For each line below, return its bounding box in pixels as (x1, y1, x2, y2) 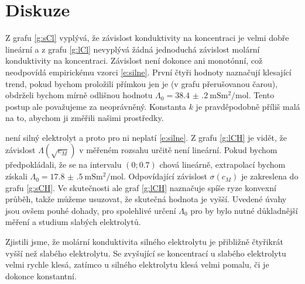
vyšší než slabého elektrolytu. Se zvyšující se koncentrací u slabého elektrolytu (5, 247, 286, 259)
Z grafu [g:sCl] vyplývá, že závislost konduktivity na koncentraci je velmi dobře (5, 32, 289, 44)
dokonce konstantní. (5, 269, 77, 282)
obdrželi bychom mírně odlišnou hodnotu (5, 89, 153, 101)
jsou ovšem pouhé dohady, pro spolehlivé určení (5, 204, 176, 216)
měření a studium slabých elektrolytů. (5, 216, 141, 228)
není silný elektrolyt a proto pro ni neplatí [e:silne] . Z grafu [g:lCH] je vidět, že (5, 131, 287, 143)
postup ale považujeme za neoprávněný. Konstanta (5, 100, 186, 112)
